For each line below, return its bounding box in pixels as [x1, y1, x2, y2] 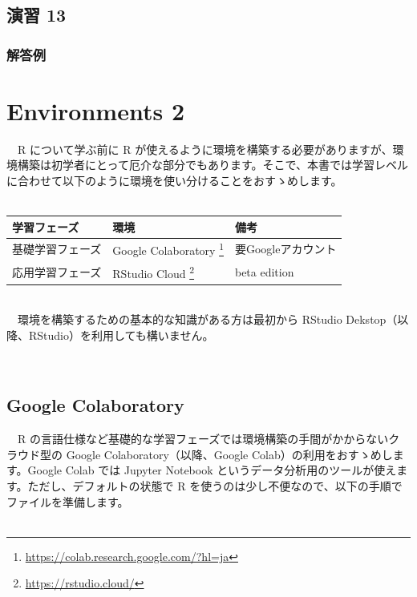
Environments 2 [6, 94, 184, 127]
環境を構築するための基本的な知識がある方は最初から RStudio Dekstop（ [17, 311, 398, 328]
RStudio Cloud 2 [112, 262, 195, 281]
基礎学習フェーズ [12, 240, 102, 257]
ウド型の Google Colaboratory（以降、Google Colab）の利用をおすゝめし [17, 446, 393, 462]
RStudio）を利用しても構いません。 [28, 326, 214, 343]
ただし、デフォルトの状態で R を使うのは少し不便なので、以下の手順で [27, 478, 403, 494]
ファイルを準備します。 [6, 493, 129, 510]
